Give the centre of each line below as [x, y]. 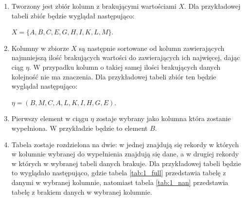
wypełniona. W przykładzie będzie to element [79, 128]
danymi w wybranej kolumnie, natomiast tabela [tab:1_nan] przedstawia [120, 182]
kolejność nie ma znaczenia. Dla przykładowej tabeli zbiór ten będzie [114, 76]
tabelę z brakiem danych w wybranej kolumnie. [82, 192]
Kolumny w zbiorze [40, 48]
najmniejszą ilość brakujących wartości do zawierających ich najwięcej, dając [126, 57]
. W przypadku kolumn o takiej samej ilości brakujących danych [125, 67]
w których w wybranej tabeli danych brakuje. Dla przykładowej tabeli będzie [126, 163]
